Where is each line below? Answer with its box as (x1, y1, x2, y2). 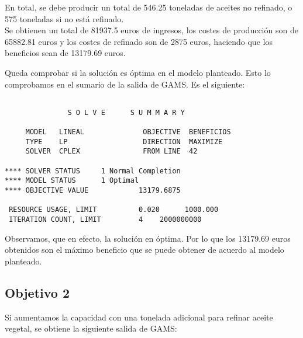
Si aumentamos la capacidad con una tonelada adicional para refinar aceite (5, 311, 273, 323)
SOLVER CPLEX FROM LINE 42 (25, 147, 198, 156)
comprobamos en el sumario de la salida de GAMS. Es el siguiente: (5, 78, 245, 90)
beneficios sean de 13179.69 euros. (5, 47, 126, 59)
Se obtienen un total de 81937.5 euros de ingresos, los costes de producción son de (5, 24, 298, 36)
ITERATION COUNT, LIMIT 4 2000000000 (9, 215, 202, 224)
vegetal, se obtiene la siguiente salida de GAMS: (5, 322, 177, 334)
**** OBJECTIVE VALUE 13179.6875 (5, 186, 181, 195)
